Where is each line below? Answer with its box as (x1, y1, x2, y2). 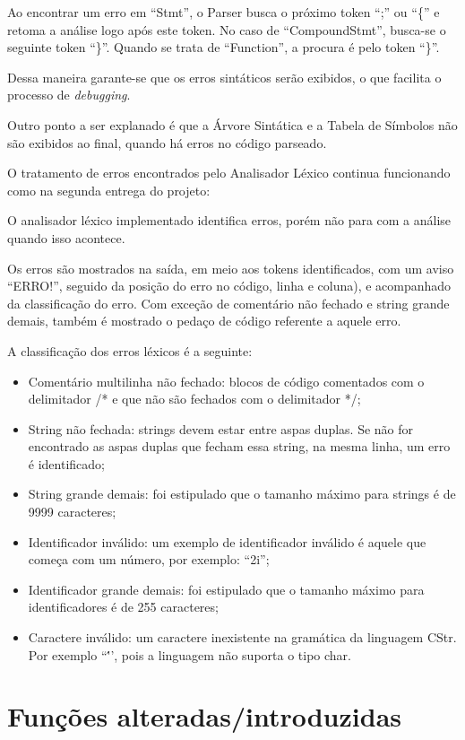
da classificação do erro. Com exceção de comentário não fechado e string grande (7, 293, 450, 312)
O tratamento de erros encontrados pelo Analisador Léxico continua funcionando (7, 163, 451, 182)
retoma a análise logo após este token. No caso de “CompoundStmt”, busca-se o (7, 20, 446, 39)
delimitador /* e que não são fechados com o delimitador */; (28, 389, 361, 408)
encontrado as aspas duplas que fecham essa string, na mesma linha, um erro (28, 437, 451, 456)
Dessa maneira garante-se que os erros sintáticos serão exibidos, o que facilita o (7, 67, 442, 86)
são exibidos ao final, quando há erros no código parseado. (7, 133, 327, 152)
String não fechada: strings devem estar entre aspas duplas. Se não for (28, 419, 414, 438)
